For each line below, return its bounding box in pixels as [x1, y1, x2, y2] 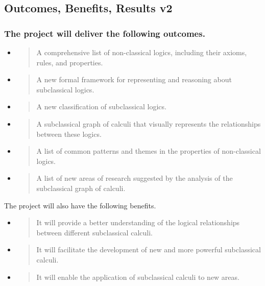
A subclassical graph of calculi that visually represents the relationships [36, 118, 261, 129]
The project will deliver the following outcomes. [4, 27, 205, 39]
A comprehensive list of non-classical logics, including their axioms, [36, 47, 247, 57]
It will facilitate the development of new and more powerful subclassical [36, 244, 261, 255]
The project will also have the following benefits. [4, 200, 156, 210]
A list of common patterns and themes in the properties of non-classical [36, 146, 261, 156]
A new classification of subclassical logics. [36, 101, 166, 112]
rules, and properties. [36, 57, 103, 67]
